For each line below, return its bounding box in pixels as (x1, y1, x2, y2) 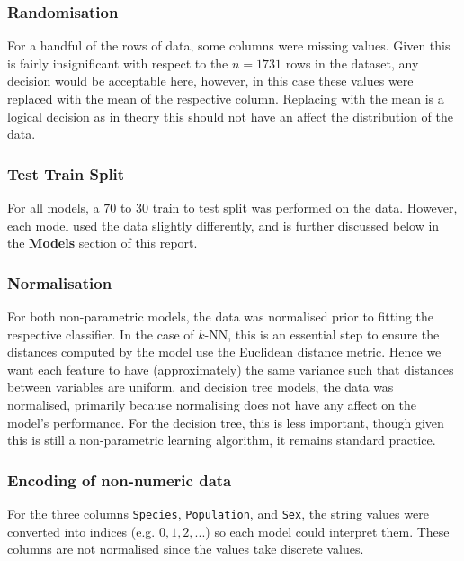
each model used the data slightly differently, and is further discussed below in (7, 215, 440, 234)
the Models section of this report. (7, 233, 198, 252)
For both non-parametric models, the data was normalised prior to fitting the (7, 307, 433, 325)
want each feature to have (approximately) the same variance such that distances (7, 359, 454, 378)
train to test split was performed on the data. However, (152, 198, 458, 216)
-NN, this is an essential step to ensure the (204, 324, 440, 343)
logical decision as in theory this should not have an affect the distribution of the (7, 106, 453, 125)
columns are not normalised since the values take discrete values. (7, 539, 364, 558)
